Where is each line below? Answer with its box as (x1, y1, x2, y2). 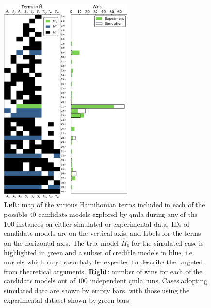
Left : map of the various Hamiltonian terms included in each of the (4, 200, 205, 210)
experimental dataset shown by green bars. (4, 294, 131, 305)
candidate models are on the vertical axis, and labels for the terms (4, 228, 201, 238)
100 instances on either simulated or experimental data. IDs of (4, 218, 190, 229)
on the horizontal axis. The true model (4, 237, 119, 247)
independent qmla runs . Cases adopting (90, 276, 208, 286)
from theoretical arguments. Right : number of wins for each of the (4, 266, 203, 276)
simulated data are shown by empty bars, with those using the (4, 285, 190, 295)
